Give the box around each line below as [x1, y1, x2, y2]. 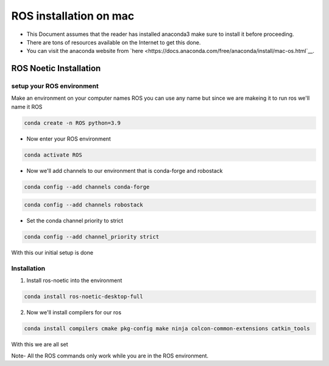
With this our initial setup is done [11, 249, 94, 256]
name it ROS [11, 103, 43, 110]
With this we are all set [11, 341, 68, 348]
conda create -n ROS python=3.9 [24, 119, 121, 126]
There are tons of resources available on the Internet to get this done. [26, 38, 201, 46]
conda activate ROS [24, 151, 82, 158]
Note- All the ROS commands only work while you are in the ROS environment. [11, 352, 209, 359]
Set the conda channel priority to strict [26, 217, 124, 225]
